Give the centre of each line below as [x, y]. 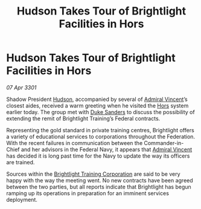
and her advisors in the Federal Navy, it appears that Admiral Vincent [107, 149]
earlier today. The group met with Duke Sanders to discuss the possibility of [101, 112]
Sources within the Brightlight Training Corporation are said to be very [93, 174]
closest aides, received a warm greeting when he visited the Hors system [97, 105]
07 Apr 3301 [21, 87]
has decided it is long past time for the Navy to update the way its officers [98, 156]
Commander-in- [164, 143]
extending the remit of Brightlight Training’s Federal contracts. [83, 118]
